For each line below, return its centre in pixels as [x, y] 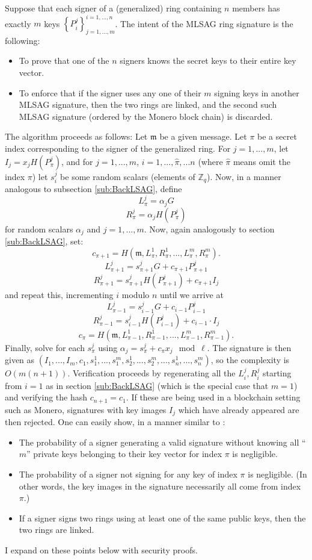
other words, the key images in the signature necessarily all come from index [160, 486]
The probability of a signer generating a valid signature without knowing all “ [162, 442]
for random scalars [39, 229]
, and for [77, 161]
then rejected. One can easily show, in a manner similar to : [115, 422]
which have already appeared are [239, 409]
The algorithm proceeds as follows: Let [76, 136]
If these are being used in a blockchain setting [216, 397]
